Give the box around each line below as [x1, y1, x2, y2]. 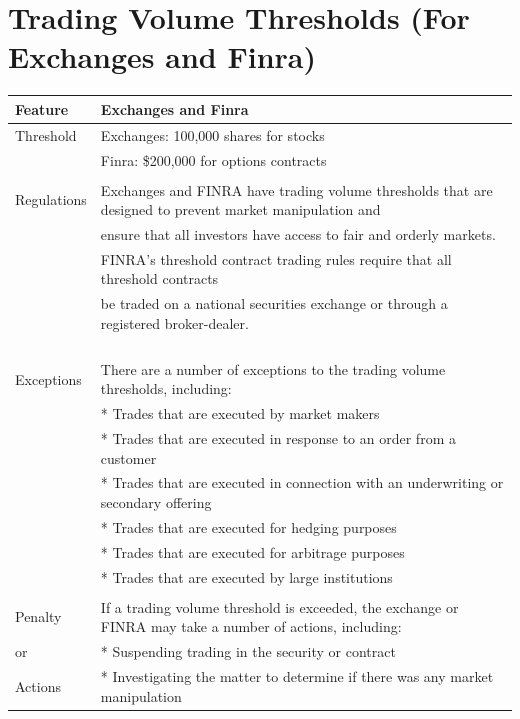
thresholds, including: [100, 378, 232, 399]
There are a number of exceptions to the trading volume [100, 358, 446, 379]
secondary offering [100, 492, 212, 513]
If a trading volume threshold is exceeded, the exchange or [100, 596, 459, 617]
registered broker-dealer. [100, 312, 249, 333]
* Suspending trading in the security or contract [100, 641, 396, 662]
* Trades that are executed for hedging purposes [100, 516, 397, 537]
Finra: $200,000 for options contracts [100, 149, 327, 170]
